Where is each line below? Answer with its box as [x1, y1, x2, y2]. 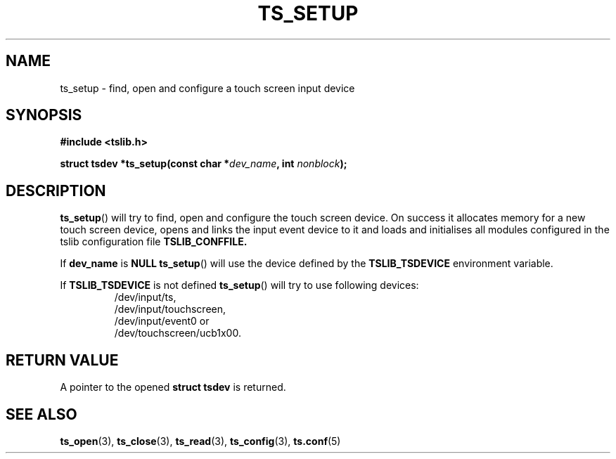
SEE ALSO [6, 405, 77, 423]
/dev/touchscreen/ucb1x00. [114, 327, 241, 340]
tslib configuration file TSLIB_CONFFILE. [60, 235, 248, 248]
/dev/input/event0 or [114, 315, 210, 328]
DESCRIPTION [6, 181, 106, 200]
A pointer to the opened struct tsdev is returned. [60, 381, 286, 394]
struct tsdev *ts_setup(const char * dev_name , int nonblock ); [60, 157, 347, 170]
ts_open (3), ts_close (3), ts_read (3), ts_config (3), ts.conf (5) [60, 434, 341, 447]
